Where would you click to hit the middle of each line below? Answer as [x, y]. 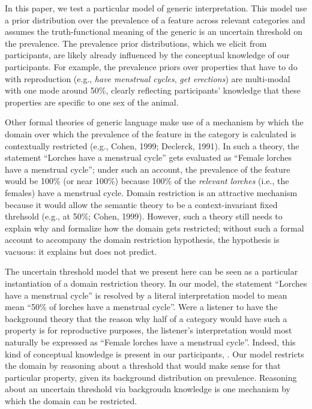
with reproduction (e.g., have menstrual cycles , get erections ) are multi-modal [148, 78]
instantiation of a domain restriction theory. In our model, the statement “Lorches [156, 283]
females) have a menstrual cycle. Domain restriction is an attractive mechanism [151, 192]
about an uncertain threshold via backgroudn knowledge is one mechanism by [148, 389]
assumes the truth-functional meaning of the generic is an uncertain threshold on [154, 31]
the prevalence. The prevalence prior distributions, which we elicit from [136, 43]
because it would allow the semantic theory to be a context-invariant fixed [141, 204]
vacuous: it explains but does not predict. [81, 251]
